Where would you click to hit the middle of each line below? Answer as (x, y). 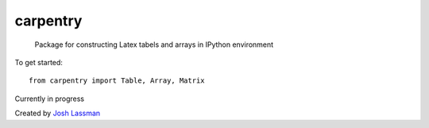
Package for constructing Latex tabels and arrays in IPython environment (154, 45)
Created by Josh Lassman (58, 113)
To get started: (39, 62)
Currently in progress (50, 99)
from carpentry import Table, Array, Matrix (117, 81)
